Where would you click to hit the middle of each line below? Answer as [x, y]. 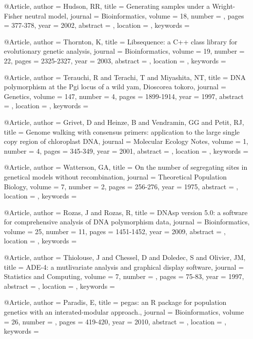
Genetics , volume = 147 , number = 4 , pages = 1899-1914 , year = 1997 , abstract [124, 96]
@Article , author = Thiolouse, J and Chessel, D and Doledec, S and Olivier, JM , [125, 257]
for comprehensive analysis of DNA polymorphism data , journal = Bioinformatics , [127, 222]
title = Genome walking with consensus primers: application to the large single [122, 131]
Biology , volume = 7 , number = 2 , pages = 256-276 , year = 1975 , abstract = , [121, 186]
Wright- [224, 6]
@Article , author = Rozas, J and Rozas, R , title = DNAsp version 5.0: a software [126, 212]
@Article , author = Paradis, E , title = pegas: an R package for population [115, 302]
